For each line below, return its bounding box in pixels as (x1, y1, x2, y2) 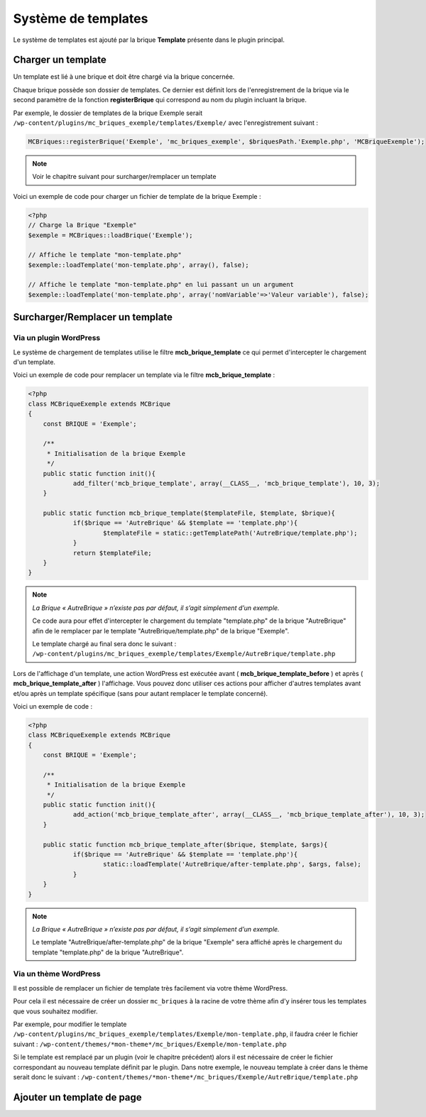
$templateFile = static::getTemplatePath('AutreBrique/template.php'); (103, 529, 358, 537)
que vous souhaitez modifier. (13, 1007, 98, 1015)
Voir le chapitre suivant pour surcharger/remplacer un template (32, 173, 217, 181)
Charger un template (13, 54, 106, 66)
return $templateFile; (72, 549, 152, 557)
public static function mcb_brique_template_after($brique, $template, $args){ (43, 840, 328, 849)
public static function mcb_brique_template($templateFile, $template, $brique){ (43, 509, 335, 518)
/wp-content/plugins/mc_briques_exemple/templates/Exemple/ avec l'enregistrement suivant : (13, 119, 319, 127)
